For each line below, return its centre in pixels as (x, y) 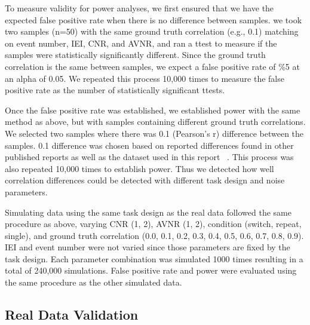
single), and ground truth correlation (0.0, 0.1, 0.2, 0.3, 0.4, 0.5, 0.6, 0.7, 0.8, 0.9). (154, 235)
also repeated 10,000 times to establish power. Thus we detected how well (139, 168)
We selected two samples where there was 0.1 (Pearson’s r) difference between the (154, 133)
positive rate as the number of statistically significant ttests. (115, 90)
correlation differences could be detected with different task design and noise (145, 180)
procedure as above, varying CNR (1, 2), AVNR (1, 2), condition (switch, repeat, (153, 224)
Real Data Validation (72, 315)
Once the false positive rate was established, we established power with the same (153, 110)
